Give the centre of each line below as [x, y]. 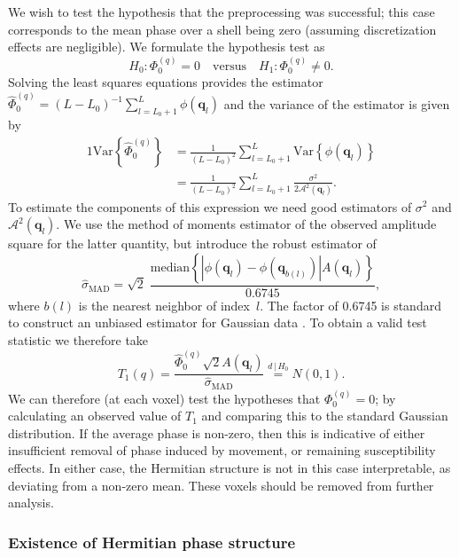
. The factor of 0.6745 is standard [350, 305]
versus [229, 66]
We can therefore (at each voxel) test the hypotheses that [164, 398]
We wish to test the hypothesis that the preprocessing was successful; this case [222, 12]
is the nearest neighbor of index [164, 305]
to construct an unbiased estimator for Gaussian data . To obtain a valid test [218, 322]
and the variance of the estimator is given [337, 103]
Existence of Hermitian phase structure [152, 542]
